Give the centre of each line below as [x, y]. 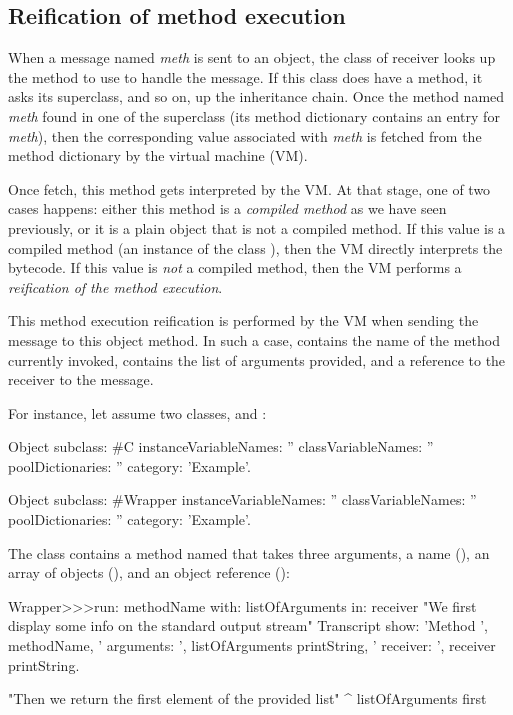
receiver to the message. [81, 379]
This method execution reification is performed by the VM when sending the [243, 320]
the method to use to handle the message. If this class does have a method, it [245, 76]
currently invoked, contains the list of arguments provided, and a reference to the [257, 359]
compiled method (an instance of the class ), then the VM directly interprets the [255, 247]
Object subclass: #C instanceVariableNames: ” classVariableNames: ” [221, 446]
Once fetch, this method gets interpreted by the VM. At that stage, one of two [249, 188]
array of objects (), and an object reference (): [149, 572]
